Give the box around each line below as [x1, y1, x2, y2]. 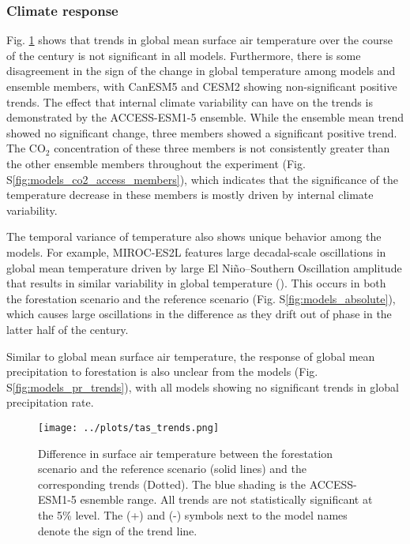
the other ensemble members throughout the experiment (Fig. [6, 155, 306, 171]
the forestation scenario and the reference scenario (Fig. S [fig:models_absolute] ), [6, 290, 396, 306]
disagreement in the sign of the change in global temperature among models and [6, 62, 396, 79]
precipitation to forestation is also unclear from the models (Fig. [6, 363, 318, 380]
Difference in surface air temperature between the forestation [38, 445, 333, 461]
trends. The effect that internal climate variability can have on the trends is [6, 93, 373, 110]
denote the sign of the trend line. [38, 522, 197, 538]
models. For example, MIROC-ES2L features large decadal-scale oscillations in [6, 243, 386, 260]
